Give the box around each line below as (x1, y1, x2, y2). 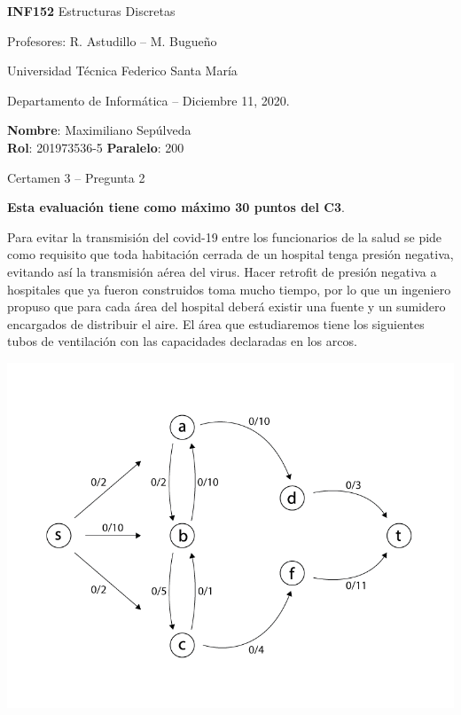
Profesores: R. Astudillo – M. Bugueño (7, 31, 217, 50)
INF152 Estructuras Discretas (7, 2, 176, 20)
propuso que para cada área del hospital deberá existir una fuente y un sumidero (7, 297, 446, 316)
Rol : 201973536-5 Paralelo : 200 (7, 137, 184, 156)
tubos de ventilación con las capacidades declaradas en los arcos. (7, 332, 357, 350)
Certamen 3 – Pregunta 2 (7, 168, 145, 186)
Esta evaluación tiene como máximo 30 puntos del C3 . (7, 198, 345, 216)
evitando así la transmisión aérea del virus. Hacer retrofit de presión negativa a (7, 262, 437, 280)
